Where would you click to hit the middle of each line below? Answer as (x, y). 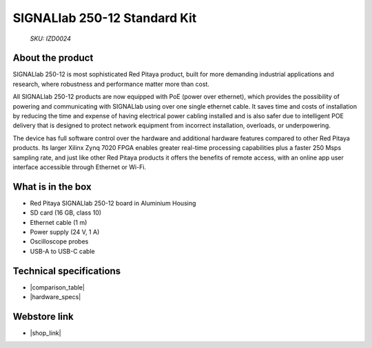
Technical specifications (67, 271)
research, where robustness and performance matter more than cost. (111, 84)
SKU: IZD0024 (51, 39)
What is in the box (52, 187)
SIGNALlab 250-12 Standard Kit (105, 18)
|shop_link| (45, 333)
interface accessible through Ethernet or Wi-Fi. (80, 167)
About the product (53, 58)
